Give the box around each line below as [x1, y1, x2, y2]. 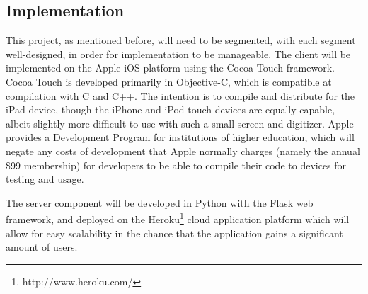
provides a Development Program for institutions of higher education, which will [6, 130, 355, 145]
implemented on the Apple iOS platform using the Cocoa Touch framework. [6, 60, 335, 75]
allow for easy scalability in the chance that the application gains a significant [6, 225, 343, 240]
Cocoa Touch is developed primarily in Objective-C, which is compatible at [6, 74, 332, 89]
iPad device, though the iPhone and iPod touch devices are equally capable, [6, 102, 335, 117]
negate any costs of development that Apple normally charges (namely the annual [6, 143, 360, 158]
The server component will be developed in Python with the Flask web [6, 195, 314, 210]
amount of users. [6, 239, 78, 254]
